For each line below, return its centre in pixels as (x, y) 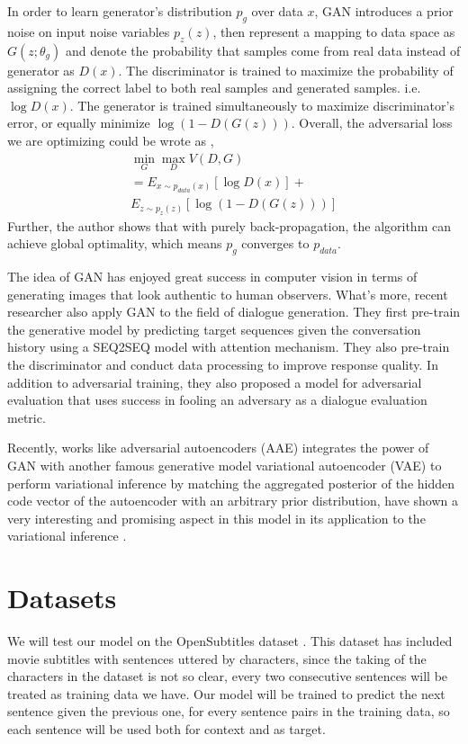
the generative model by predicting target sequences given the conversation (214, 329)
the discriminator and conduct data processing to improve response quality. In (223, 365)
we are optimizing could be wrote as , (111, 140)
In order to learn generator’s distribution (120, 11)
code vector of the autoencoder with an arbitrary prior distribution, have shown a (233, 501)
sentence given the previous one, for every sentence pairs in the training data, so (229, 711)
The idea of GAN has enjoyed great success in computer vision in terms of (212, 277)
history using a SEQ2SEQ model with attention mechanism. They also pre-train (229, 347)
